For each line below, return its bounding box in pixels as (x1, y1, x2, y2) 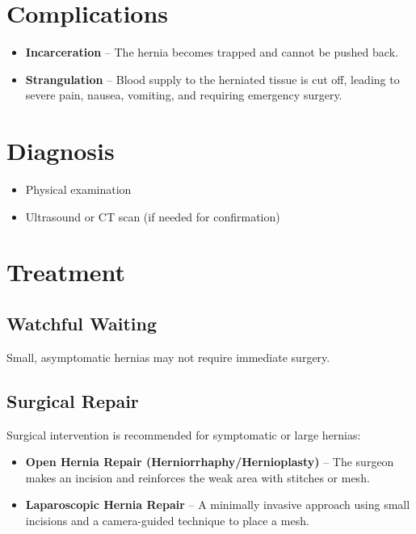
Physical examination (25, 181, 132, 198)
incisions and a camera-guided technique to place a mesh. (25, 511, 309, 528)
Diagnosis (6, 134, 115, 167)
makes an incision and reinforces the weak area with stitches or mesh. (25, 469, 370, 486)
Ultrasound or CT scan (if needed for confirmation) (25, 208, 280, 225)
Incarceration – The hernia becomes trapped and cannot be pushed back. (25, 44, 398, 61)
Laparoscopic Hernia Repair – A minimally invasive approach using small (25, 496, 410, 513)
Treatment (6, 255, 126, 288)
